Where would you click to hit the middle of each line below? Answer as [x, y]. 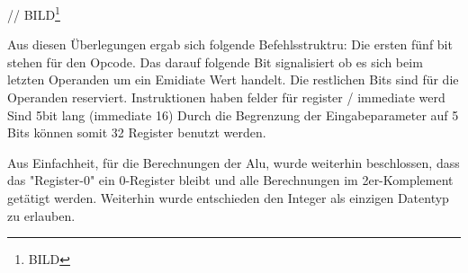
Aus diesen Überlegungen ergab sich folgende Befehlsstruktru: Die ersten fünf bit [230, 44]
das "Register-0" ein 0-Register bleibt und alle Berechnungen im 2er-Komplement [230, 180]
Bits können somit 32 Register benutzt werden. [137, 132]
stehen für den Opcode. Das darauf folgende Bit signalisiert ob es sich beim [215, 62]
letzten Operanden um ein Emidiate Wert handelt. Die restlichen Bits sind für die [233, 79]
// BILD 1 [34, 13]
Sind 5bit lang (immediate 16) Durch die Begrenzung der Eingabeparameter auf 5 [233, 114]
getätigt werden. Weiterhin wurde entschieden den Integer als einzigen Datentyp [228, 198]
